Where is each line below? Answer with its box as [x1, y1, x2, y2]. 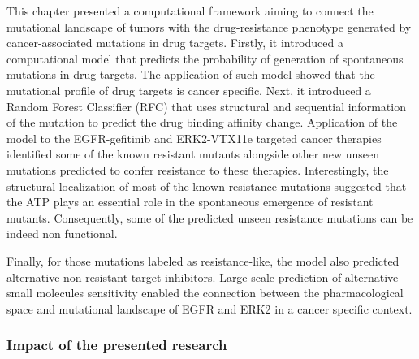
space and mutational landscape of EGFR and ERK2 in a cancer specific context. [6, 300, 413, 317]
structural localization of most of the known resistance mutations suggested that [6, 177, 407, 194]
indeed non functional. [6, 225, 118, 242]
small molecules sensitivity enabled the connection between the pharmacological [6, 284, 404, 301]
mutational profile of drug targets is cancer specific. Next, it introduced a [6, 81, 371, 98]
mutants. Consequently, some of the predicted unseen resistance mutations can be [6, 209, 413, 226]
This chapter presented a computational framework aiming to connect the [6, 2, 374, 19]
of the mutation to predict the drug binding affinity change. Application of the [6, 114, 398, 131]
